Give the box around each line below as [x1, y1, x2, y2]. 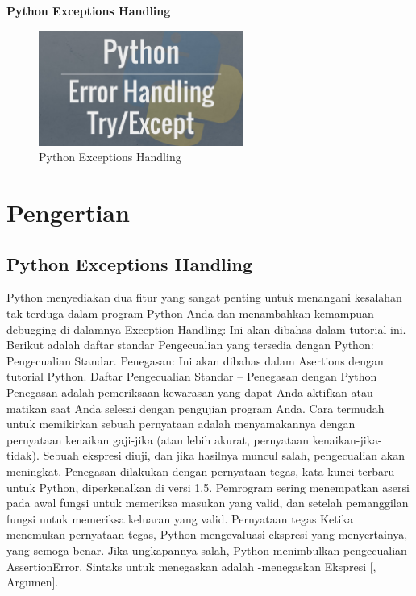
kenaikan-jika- [312, 431, 382, 448]
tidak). [6, 447, 40, 464]
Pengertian [6, 196, 130, 229]
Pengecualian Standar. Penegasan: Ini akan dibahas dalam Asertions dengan [6, 352, 384, 369]
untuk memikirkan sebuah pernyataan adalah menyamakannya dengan [6, 415, 356, 432]
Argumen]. [6, 573, 59, 590]
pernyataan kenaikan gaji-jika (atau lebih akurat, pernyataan [6, 431, 310, 448]
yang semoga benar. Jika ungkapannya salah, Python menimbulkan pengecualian [6, 541, 407, 558]
